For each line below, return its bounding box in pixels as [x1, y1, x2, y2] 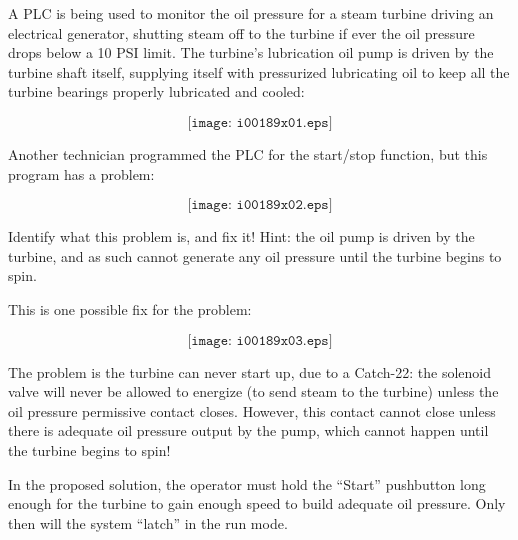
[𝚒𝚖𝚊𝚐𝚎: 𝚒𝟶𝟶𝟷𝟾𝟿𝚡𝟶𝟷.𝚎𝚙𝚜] [187, 115, 333, 130]
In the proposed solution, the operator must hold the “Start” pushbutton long [8, 473, 486, 494]
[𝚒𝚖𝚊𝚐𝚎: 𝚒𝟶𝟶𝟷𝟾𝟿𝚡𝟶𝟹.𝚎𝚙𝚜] [187, 333, 333, 348]
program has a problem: [8, 163, 155, 184]
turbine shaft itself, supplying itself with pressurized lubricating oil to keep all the [8, 61, 510, 82]
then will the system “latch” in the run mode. [8, 512, 288, 533]
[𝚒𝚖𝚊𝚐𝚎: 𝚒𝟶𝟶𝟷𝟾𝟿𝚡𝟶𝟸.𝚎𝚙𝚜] [187, 198, 333, 213]
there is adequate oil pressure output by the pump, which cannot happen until [8, 420, 489, 441]
